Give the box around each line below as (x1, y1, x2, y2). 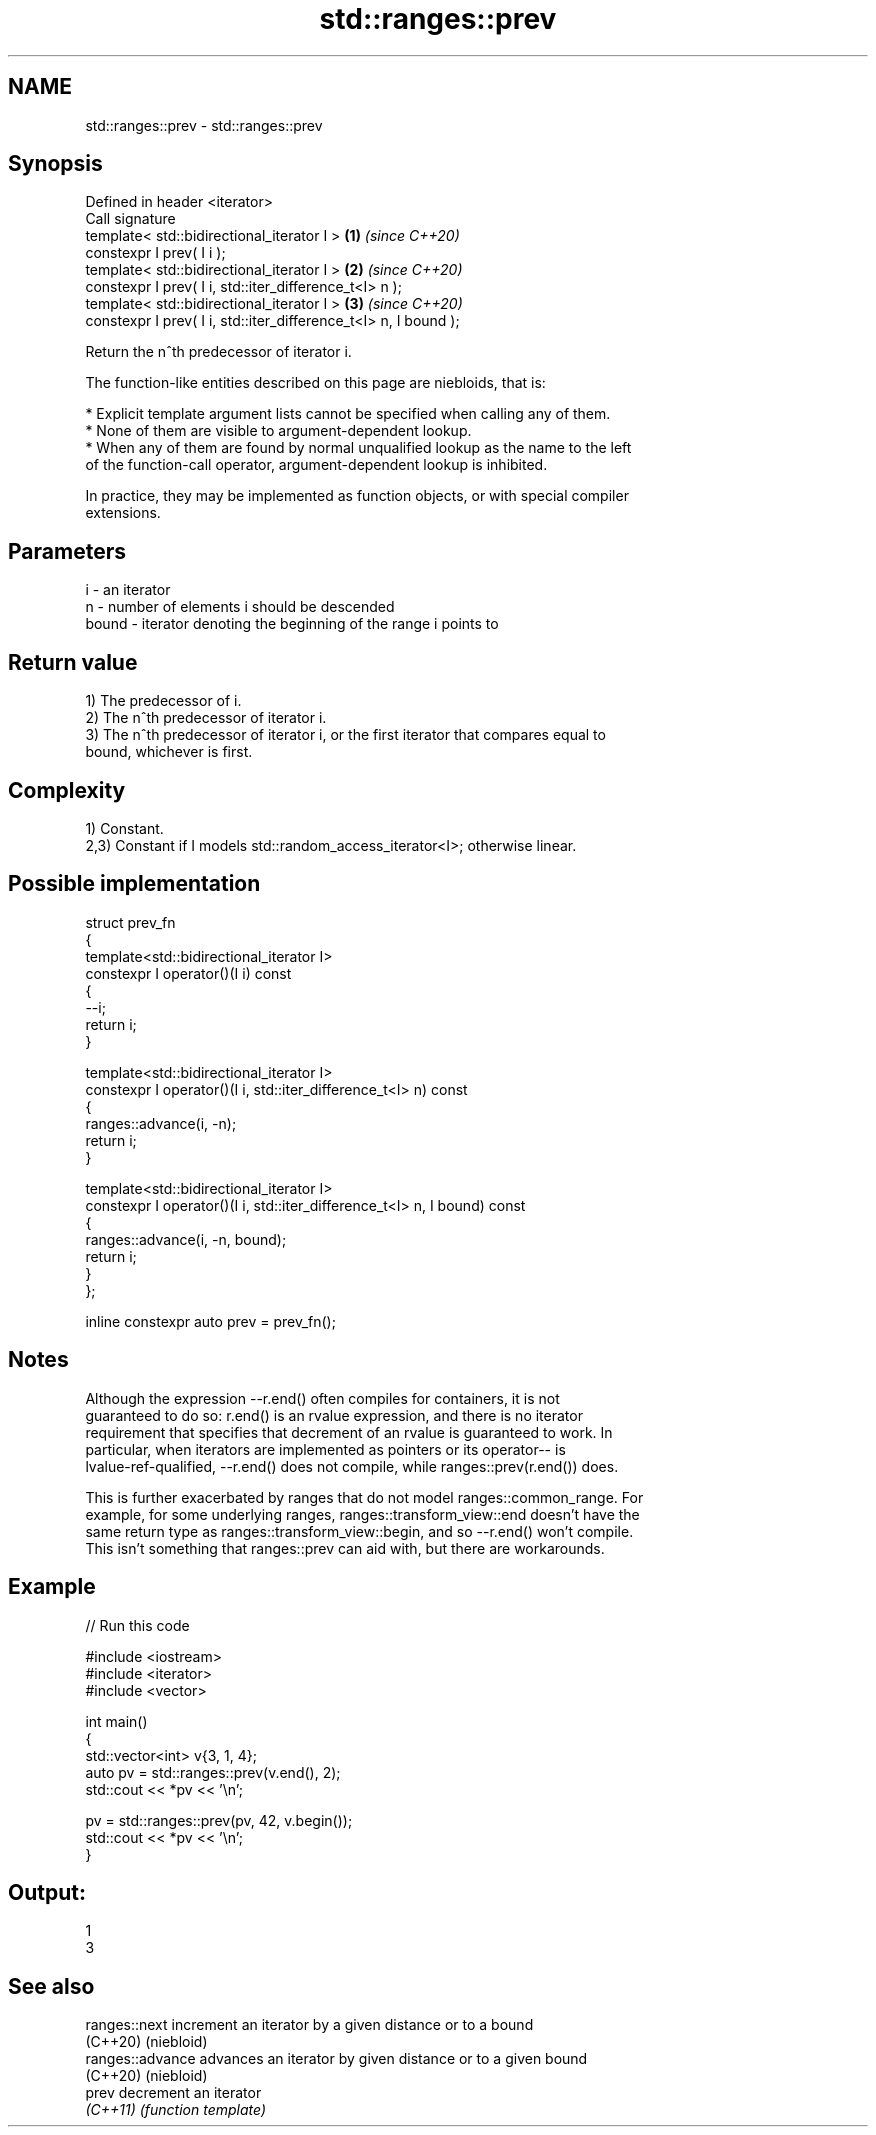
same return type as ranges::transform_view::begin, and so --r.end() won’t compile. (85, 1522, 634, 1540)
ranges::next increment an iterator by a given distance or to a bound (85, 2016, 534, 2034)
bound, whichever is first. (85, 743, 253, 761)
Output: (8, 1879, 86, 1905)
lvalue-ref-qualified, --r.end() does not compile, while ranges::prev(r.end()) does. (85, 1457, 619, 1475)
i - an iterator (85, 581, 171, 599)
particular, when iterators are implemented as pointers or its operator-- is (85, 1440, 566, 1458)
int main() (85, 1712, 148, 1730)
